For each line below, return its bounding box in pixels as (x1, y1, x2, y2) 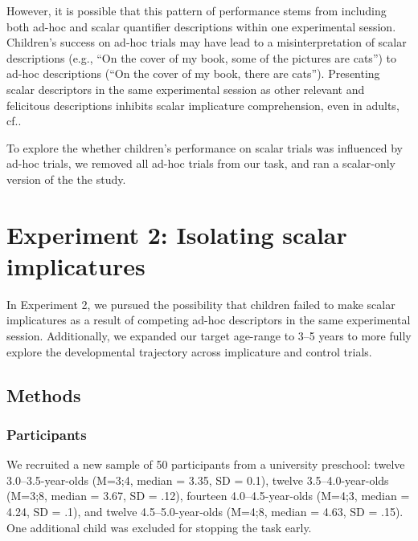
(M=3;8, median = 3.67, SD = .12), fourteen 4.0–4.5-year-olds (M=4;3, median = (6, 487, 410, 504)
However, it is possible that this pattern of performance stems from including (6, 2, 387, 18)
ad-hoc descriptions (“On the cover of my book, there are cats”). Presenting (6, 65, 380, 82)
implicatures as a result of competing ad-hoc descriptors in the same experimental (6, 311, 411, 328)
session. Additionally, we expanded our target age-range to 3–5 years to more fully (6, 327, 412, 344)
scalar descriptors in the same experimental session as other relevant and (6, 80, 365, 97)
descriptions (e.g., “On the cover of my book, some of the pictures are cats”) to (6, 49, 397, 66)
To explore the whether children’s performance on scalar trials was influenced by (6, 139, 403, 156)
